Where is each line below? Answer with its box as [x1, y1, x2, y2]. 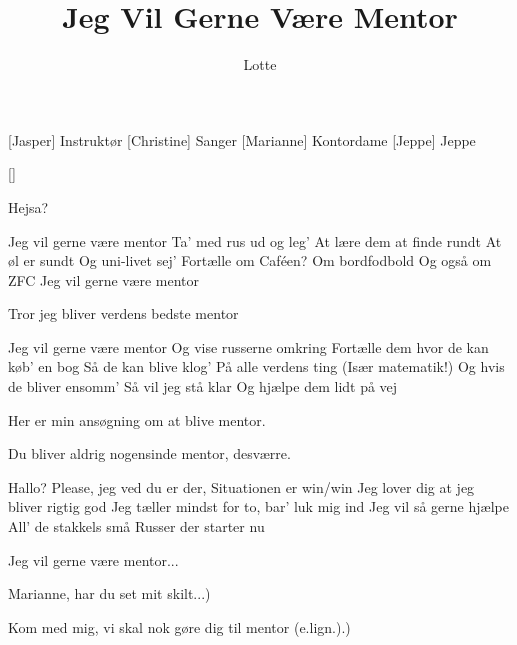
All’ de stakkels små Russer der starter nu [8, 516, 265, 537]
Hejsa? [8, 196, 49, 217]
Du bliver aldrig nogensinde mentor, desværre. [8, 443, 291, 464]
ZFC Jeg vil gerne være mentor [8, 269, 200, 290]
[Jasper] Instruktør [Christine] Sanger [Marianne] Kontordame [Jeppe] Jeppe [8, 129, 476, 150]
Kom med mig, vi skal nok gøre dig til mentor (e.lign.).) [8, 616, 351, 637]
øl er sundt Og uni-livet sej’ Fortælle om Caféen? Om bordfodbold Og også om [8, 250, 492, 271]
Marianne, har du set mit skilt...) [8, 583, 211, 604]
